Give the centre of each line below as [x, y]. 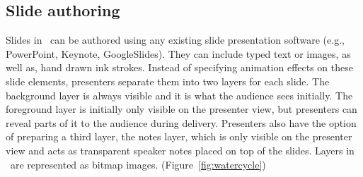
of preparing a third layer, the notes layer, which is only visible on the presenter [179, 136]
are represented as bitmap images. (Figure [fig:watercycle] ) [138, 164]
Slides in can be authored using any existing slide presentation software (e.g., [175, 40]
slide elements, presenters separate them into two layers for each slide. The [168, 81]
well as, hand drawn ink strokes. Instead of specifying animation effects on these [179, 67]
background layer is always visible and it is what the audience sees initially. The [179, 95]
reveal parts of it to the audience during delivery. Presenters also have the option [181, 122]
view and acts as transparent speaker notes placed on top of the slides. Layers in [180, 150]
